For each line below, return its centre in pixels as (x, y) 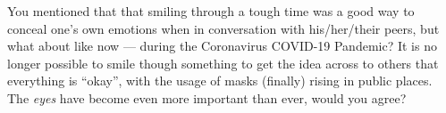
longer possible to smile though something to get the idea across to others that (223, 63)
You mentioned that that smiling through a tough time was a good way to (211, 11)
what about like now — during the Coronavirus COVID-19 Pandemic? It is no (222, 46)
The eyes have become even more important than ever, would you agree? (207, 97)
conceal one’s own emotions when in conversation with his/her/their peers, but (223, 28)
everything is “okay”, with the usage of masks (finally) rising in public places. (220, 81)
